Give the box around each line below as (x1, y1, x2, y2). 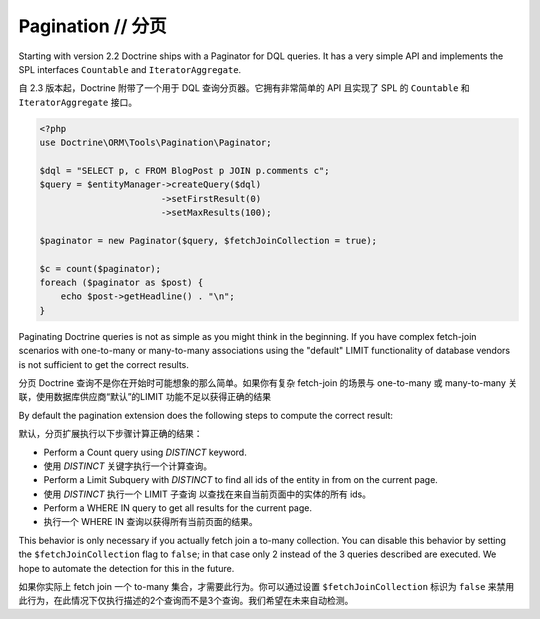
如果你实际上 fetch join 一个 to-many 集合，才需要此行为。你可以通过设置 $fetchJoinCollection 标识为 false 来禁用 (18, 581, 515, 593)
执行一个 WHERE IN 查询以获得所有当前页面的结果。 (43, 516, 259, 528)
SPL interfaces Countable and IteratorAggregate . (18, 63, 242, 75)
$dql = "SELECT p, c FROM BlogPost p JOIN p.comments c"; (39, 165, 330, 176)
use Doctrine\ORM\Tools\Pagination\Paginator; (39, 137, 272, 149)
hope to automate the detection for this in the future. (18, 562, 235, 574)
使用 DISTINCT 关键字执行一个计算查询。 (43, 460, 213, 472)
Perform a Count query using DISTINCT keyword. (43, 446, 247, 458)
